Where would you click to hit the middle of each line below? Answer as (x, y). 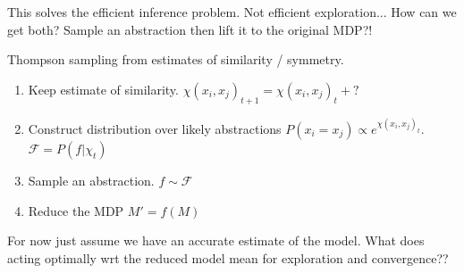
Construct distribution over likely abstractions (155, 129)
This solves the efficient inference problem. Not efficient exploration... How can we (232, 12)
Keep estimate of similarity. (103, 89)
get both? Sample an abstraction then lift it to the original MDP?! (190, 29)
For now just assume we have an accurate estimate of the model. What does (216, 240)
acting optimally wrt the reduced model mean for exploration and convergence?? (228, 257)
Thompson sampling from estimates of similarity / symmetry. (176, 59)
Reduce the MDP (76, 210)
